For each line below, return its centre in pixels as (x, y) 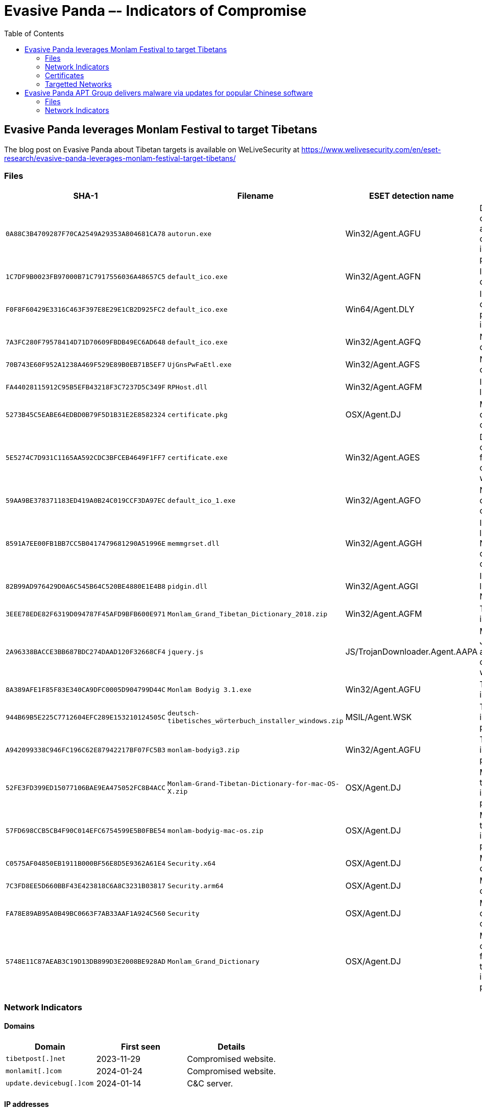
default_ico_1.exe (202, 500)
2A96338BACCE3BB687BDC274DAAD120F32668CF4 (86, 652)
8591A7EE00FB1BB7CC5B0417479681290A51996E (86, 543)
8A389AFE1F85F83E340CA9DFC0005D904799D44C (86, 689)
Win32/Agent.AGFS (383, 365)
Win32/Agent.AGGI (382, 586)
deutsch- (184, 713)
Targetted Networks (79, 84)
